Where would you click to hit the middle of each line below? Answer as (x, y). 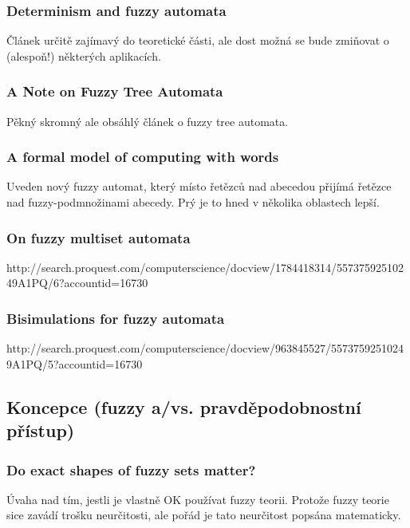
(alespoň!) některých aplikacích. (84, 55)
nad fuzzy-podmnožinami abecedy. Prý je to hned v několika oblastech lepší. (193, 202)
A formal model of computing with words (143, 157)
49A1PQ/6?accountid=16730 (77, 283)
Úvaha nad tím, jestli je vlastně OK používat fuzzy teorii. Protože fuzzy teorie (198, 499)
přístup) (41, 430)
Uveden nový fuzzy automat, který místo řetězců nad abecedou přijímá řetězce (199, 186)
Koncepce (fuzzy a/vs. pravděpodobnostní (184, 406)
